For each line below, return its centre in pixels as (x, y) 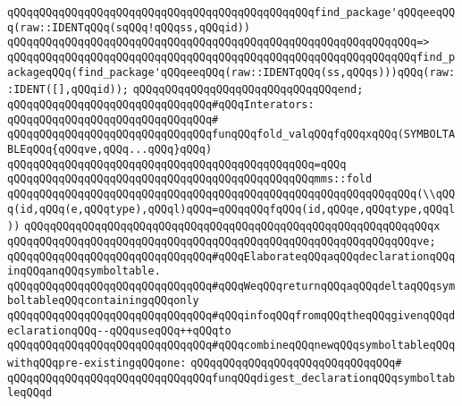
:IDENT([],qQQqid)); (68, 90)
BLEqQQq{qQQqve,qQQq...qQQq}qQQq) (110, 149)
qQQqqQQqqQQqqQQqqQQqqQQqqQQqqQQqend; (248, 90)
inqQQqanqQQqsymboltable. (84, 271)
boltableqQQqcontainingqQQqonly (103, 301)
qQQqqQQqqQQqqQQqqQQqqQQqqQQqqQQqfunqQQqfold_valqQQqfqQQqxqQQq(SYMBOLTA (231, 135)
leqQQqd (30, 393)
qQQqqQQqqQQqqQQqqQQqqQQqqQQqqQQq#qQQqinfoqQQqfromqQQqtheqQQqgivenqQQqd (231, 316)
